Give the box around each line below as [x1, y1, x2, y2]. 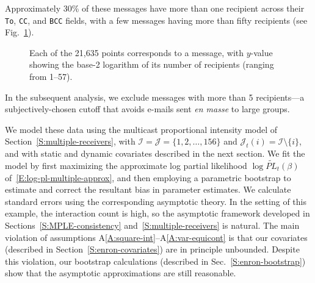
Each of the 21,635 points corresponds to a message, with [29, 46, 244, 59]
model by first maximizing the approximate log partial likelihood [5, 159, 247, 172]
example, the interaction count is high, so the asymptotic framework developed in [5, 207, 310, 220]
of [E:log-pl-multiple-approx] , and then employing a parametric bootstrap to [5, 171, 291, 184]
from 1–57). [29, 70, 73, 83]
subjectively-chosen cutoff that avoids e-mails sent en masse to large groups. [5, 102, 290, 115]
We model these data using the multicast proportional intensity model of [5, 123, 278, 135]
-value [250, 46, 273, 59]
